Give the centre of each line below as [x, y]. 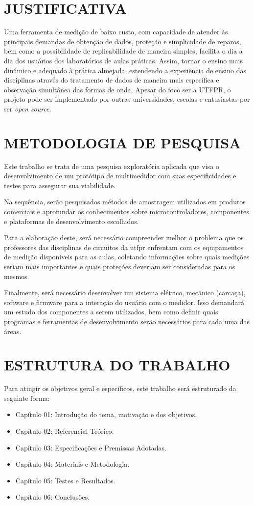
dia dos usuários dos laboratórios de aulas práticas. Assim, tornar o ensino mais [123, 60]
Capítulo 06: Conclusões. [53, 497]
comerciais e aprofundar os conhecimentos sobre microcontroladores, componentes [127, 211]
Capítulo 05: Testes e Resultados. [65, 480]
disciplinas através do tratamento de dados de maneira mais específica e [112, 80]
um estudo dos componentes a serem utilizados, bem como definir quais [111, 312]
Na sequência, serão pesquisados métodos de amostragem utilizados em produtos [125, 202]
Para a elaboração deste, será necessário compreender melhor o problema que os [124, 238]
